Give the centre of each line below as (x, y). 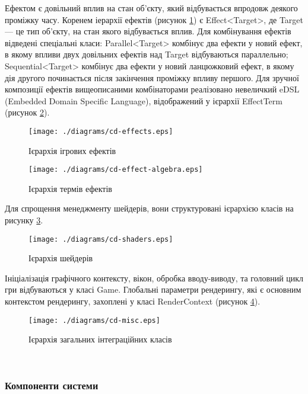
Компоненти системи (52, 385)
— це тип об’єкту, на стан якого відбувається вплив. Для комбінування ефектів (148, 31)
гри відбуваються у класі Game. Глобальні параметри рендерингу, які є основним (153, 289)
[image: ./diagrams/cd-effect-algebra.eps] (116, 170)
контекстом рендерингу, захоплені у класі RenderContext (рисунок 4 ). (133, 301)
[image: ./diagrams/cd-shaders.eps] (101, 239)
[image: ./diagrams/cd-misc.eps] (94, 320)
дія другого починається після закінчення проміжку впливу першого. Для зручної (152, 77)
